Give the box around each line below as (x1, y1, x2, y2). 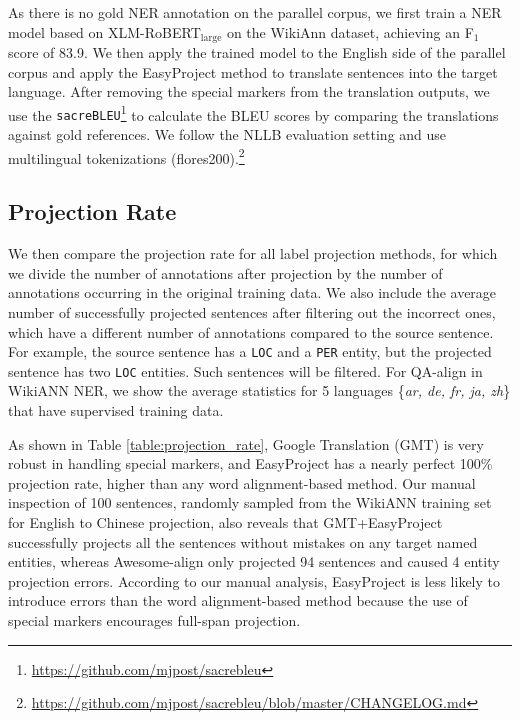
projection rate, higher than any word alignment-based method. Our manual (8, 472, 476, 493)
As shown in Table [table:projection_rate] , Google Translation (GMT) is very (8, 433, 484, 454)
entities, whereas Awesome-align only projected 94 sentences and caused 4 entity (8, 551, 500, 572)
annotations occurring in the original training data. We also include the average (8, 282, 497, 303)
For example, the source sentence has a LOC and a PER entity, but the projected (8, 341, 492, 362)
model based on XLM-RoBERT (8, 21, 201, 42)
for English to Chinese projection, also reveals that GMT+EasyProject (8, 512, 443, 533)
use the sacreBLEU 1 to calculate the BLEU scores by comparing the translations (8, 101, 499, 125)
